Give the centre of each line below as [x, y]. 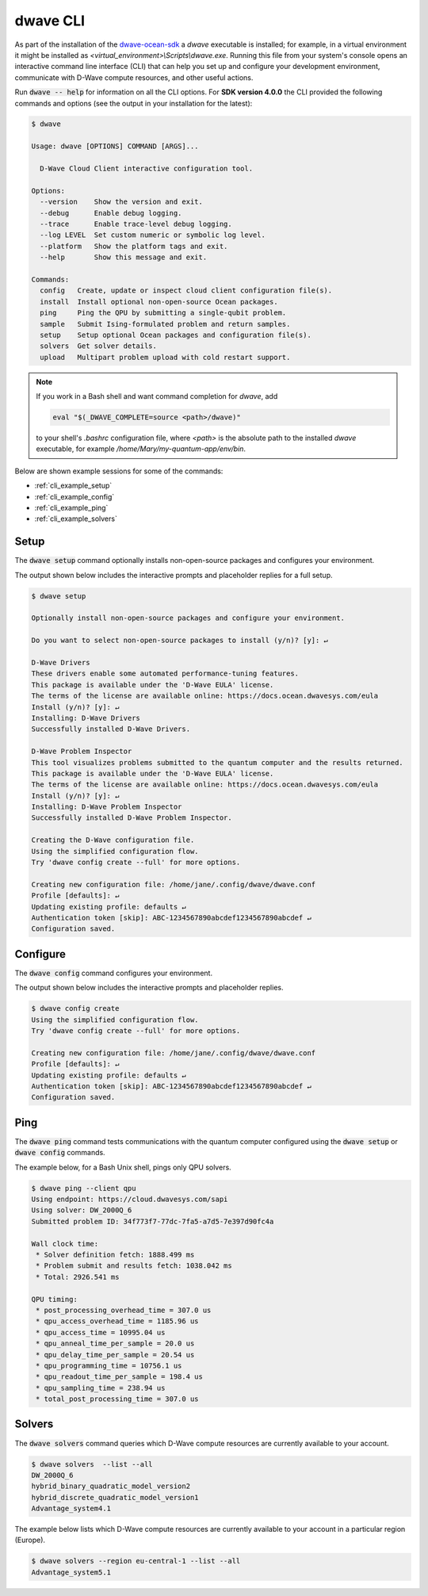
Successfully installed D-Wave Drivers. [111, 729]
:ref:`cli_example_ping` [71, 507]
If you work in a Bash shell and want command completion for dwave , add [157, 396]
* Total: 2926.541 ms [78, 1277]
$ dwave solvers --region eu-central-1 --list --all [136, 1561]
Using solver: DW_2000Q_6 [82, 1210]
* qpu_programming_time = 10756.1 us [109, 1365]
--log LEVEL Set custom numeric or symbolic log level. [153, 235]
